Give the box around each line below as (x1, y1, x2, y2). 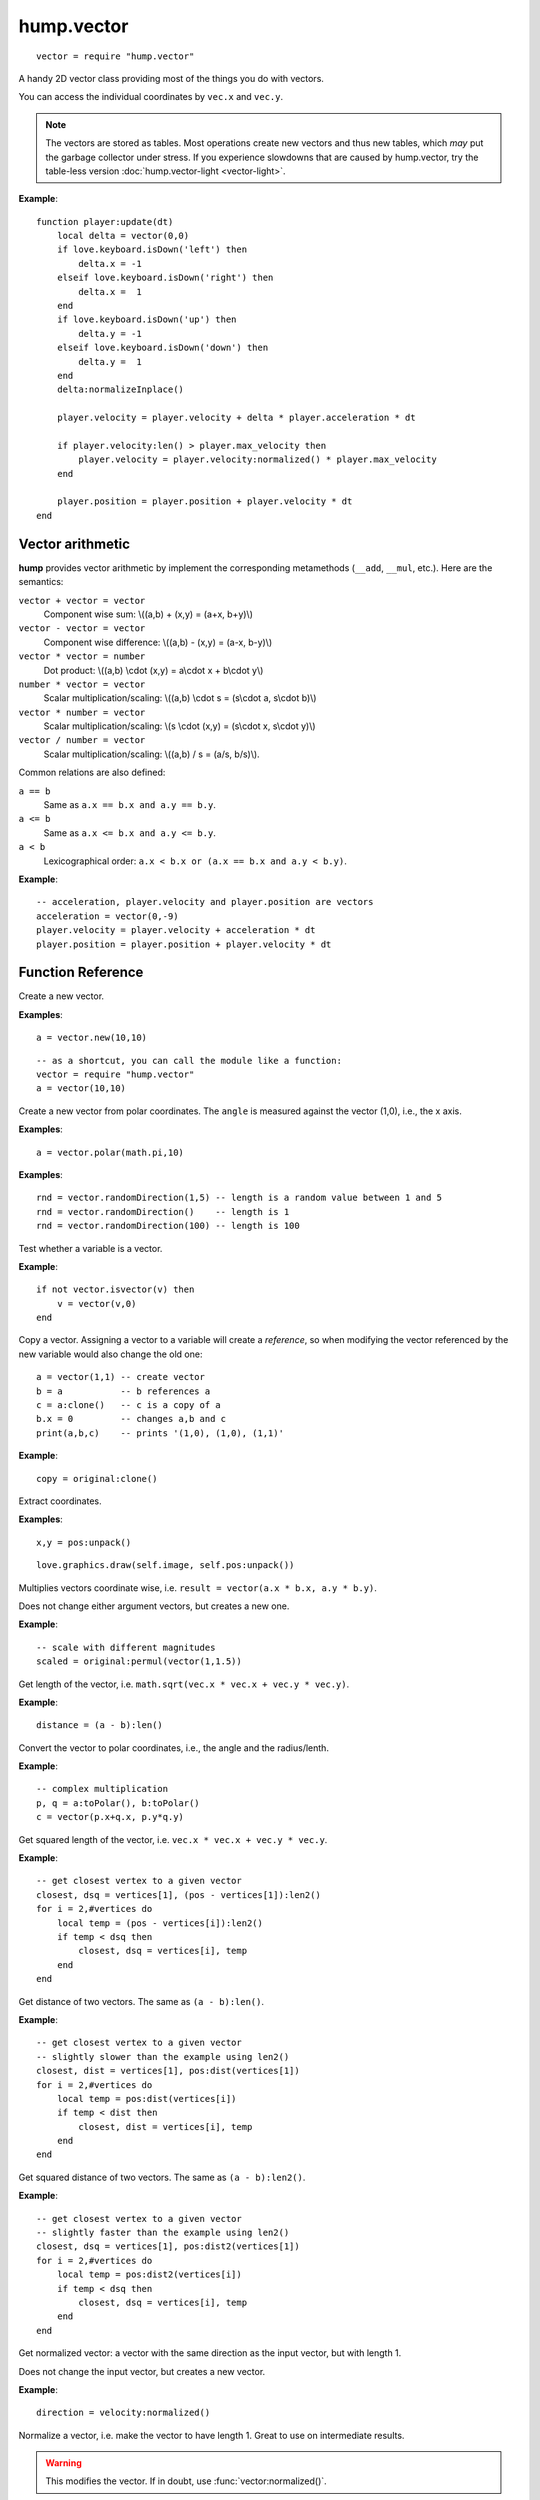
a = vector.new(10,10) (36, 1032, 148, 1044)
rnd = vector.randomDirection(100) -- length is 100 (36, 1220, 300, 1232)
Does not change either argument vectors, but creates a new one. (18, 1600, 290, 1612)
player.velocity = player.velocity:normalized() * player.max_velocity (78, 454, 437, 465)
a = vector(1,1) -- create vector (36, 1371, 205, 1383)
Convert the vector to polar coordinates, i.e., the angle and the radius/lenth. (18, 1741, 330, 1754)
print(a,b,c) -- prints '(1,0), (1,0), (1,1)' (36, 1427, 285, 1439)
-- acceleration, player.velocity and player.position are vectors (36, 896, 374, 908)
